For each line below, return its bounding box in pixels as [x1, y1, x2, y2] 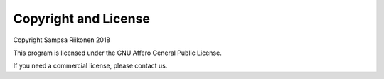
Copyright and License [13, 11, 151, 26]
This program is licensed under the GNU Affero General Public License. [13, 48, 222, 57]
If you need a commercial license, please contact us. [13, 61, 168, 70]
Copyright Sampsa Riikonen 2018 [13, 36, 110, 44]
